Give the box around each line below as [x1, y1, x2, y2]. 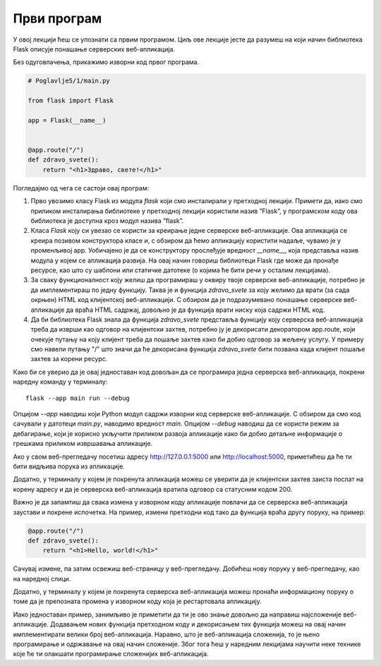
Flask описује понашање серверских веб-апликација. [13, 44, 176, 53]
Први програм [13, 11, 102, 26]
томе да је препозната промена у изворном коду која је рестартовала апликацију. [13, 597, 262, 606]
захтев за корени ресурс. [30, 355, 108, 363]
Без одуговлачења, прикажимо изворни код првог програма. [13, 58, 200, 66]
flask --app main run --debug [25, 394, 131, 402]
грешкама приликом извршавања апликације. [13, 440, 153, 448]
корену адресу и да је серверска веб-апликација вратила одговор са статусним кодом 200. [13, 485, 293, 493]
